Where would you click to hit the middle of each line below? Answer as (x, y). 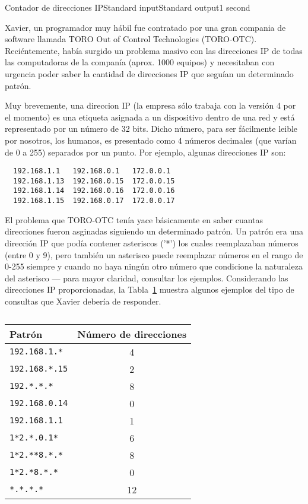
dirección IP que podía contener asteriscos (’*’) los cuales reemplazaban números (152, 243)
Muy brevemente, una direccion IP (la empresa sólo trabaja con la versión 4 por (150, 105)
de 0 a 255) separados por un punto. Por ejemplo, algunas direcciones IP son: (145, 152)
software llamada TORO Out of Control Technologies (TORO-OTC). (131, 39)
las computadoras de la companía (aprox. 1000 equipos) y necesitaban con (140, 62)
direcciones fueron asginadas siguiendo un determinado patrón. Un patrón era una (154, 231)
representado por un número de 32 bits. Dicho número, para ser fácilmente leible (151, 129)
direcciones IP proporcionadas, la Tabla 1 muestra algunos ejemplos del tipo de (150, 289)
